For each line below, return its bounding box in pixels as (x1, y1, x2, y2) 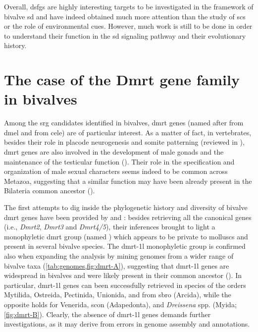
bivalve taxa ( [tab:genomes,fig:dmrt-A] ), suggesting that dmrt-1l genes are (4, 260, 229, 271)
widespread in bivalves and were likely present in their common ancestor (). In (4, 270, 242, 280)
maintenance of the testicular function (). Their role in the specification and (4, 156, 235, 166)
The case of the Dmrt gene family (4, 69, 240, 90)
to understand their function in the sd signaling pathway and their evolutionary (4, 30, 246, 41)
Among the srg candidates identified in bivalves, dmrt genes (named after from (4, 117, 244, 128)
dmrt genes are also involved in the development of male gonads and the (4, 147, 224, 157)
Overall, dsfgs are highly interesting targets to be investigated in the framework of (4, 1, 254, 11)
